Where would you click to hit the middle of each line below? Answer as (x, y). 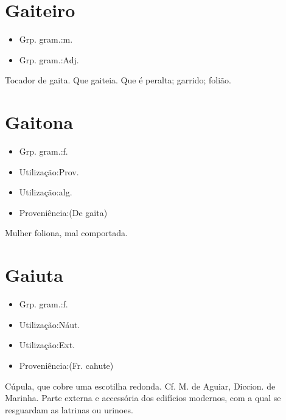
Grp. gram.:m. (46, 39)
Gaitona (39, 122)
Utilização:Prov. (49, 171)
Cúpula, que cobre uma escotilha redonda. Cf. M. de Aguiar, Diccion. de (140, 386)
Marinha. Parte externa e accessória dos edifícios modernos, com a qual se (143, 398)
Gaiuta (34, 275)
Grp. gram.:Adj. (49, 59)
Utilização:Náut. (50, 324)
